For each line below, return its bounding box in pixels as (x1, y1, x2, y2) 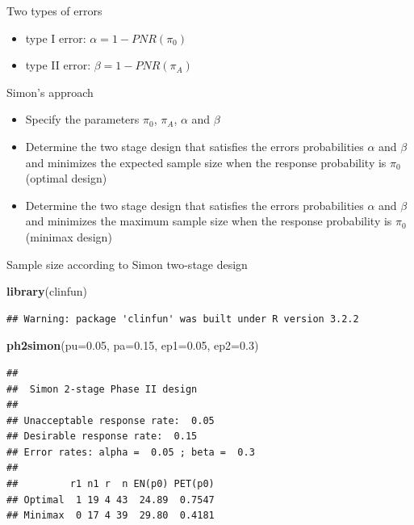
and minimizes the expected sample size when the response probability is (25, 153, 387, 170)
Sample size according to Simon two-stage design (6, 255, 248, 272)
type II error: (25, 57, 91, 73)
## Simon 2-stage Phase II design (6, 383, 198, 395)
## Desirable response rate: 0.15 (6, 430, 198, 443)
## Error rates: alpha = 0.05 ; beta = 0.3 (6, 446, 255, 458)
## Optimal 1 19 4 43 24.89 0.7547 (6, 493, 215, 506)
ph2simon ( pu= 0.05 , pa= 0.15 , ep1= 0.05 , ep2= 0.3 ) (6, 337, 259, 354)
